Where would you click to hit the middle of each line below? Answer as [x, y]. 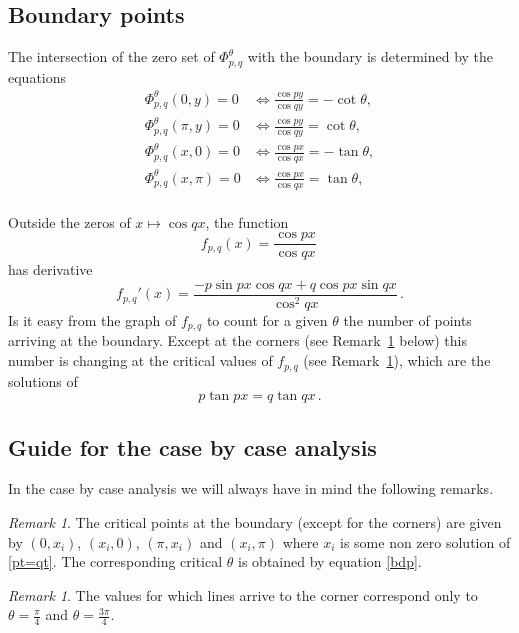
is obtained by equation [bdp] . [330, 561]
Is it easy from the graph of [92, 320]
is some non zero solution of [425, 541]
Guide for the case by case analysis [192, 446]
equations [37, 76]
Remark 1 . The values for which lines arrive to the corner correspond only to [243, 594]
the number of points [407, 320]
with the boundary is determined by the [370, 56]
